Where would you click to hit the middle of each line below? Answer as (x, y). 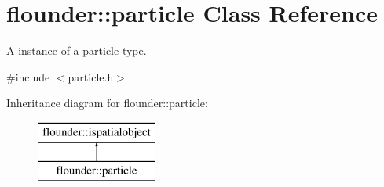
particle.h (91, 76)
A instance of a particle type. (77, 50)
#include (28, 76)
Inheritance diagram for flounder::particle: (107, 103)
